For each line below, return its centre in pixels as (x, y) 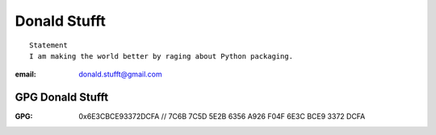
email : (25, 74)
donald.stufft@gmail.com (120, 74)
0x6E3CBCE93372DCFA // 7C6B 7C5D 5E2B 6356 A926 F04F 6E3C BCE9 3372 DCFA (222, 117)
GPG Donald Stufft (62, 98)
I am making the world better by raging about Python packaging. (161, 56)
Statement (48, 45)
